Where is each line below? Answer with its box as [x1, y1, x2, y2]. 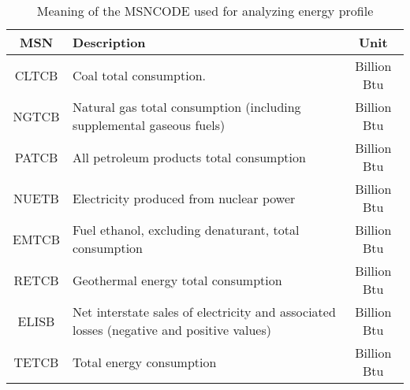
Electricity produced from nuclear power [73, 188, 296, 207]
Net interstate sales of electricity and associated [73, 303, 336, 321]
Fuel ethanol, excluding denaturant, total [73, 221, 300, 239]
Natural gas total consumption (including [73, 98, 301, 116]
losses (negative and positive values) [73, 321, 271, 339]
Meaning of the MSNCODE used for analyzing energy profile [36, 2, 374, 20]
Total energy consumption [73, 352, 217, 371]
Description [73, 33, 146, 51]
